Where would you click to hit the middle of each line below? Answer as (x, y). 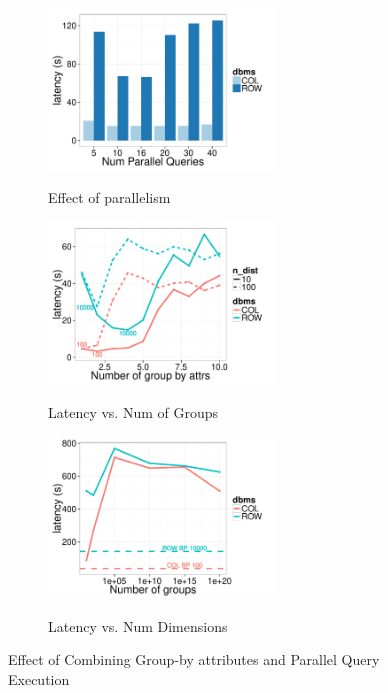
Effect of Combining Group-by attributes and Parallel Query (194, 659)
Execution (39, 678)
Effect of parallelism (109, 197)
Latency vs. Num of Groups (133, 411)
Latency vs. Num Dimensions (138, 625)
